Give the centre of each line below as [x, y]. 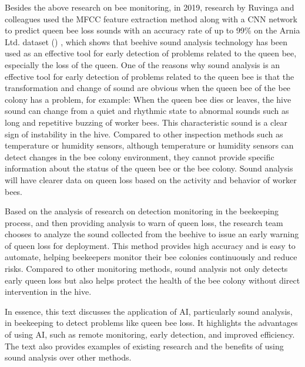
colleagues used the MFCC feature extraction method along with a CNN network [151, 18]
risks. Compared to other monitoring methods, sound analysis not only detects [146, 269]
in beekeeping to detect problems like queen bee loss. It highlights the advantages [151, 323]
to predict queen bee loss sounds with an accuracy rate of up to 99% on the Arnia [152, 30]
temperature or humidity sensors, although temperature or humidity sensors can [149, 145]
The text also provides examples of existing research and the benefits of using [144, 346]
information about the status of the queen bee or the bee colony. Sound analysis [149, 168]
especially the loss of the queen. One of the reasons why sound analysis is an [143, 64]
